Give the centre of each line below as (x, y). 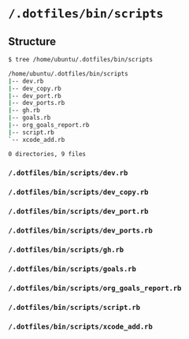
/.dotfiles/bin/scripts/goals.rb (72, 269)
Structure (32, 41)
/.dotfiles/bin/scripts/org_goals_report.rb (95, 288)
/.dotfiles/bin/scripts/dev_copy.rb (78, 192)
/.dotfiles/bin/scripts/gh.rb (66, 250)
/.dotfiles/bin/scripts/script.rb (74, 307)
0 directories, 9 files (47, 154)
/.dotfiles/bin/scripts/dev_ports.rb (81, 231)
